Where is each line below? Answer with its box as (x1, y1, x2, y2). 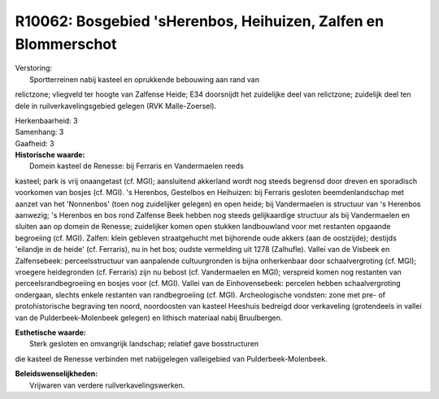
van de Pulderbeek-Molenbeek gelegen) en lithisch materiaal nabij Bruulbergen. (15, 313, 283, 323)
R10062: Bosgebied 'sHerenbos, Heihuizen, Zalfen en (15, 12, 385, 30)
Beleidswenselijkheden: (15, 369, 98, 379)
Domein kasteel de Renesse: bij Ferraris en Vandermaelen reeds (29, 161, 244, 171)
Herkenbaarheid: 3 (15, 115, 78, 125)
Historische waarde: (15, 150, 85, 160)
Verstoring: (15, 63, 53, 73)
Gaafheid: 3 (15, 138, 54, 148)
